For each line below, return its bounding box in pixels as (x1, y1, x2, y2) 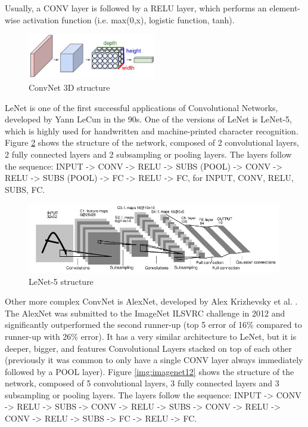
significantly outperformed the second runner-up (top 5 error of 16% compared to (5, 318, 302, 331)
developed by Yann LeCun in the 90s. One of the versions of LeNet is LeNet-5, (5, 113, 292, 125)
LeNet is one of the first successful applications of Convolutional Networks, (5, 101, 278, 113)
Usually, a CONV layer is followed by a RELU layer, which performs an (5, 2, 267, 14)
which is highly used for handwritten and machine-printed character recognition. (5, 124, 298, 137)
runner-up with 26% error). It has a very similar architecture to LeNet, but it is (5, 330, 297, 342)
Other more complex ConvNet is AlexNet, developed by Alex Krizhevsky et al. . (5, 295, 298, 308)
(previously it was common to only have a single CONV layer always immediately (5, 354, 303, 366)
